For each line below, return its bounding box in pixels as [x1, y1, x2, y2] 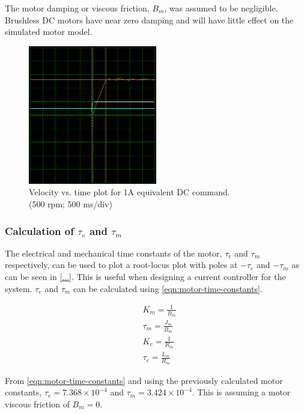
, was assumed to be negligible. [164, 2, 278, 14]
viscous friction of [5, 397, 70, 410]
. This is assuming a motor [192, 386, 291, 398]
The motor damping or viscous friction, [5, 2, 150, 14]
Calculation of [5, 223, 74, 238]
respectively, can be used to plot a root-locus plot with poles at [5, 258, 238, 271]
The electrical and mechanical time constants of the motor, [5, 246, 222, 259]
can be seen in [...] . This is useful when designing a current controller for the [5, 270, 286, 283]
